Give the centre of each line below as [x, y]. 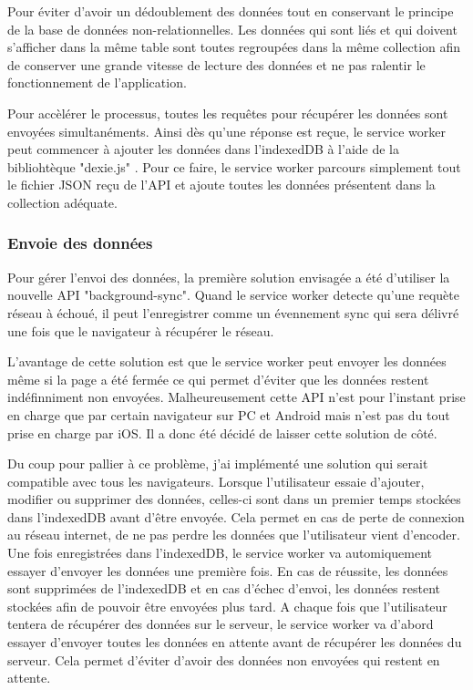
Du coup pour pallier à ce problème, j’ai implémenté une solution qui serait [218, 463]
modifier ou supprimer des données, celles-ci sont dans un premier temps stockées [234, 499]
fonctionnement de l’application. [97, 82]
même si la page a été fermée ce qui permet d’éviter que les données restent [218, 379]
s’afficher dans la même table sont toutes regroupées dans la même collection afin [234, 47]
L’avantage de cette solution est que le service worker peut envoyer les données [227, 361]
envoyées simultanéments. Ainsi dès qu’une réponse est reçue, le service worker [226, 131]
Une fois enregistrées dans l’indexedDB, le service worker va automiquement [220, 553]
